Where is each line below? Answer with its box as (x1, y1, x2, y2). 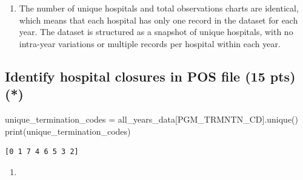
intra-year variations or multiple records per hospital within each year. (19, 37, 281, 50)
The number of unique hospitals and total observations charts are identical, (19, 2, 299, 14)
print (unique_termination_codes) (5, 124, 131, 137)
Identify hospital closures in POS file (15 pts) (5, 66, 296, 85)
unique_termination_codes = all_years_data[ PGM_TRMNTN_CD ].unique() (5, 112, 299, 125)
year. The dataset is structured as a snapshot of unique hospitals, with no (19, 25, 293, 38)
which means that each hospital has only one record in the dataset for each (19, 13, 298, 26)
